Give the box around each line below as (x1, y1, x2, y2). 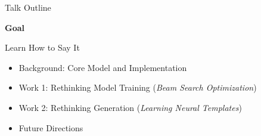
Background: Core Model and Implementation (18, 61, 187, 73)
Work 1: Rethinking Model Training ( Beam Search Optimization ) (18, 81, 257, 94)
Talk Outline (5, 1, 51, 13)
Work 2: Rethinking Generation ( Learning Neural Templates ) (18, 101, 242, 113)
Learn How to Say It (5, 41, 80, 54)
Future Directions (18, 121, 83, 134)
